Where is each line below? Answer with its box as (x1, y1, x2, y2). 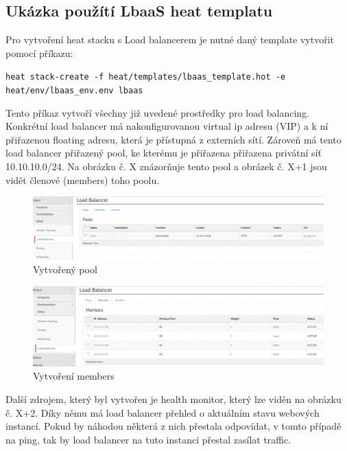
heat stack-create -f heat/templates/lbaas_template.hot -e (5, 72, 286, 82)
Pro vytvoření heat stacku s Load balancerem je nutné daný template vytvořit (5, 32, 335, 47)
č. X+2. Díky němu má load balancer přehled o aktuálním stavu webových (5, 405, 320, 419)
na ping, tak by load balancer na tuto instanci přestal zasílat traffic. (5, 432, 291, 446)
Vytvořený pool (33, 262, 97, 277)
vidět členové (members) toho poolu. (5, 172, 160, 187)
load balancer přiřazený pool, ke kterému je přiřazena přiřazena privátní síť (5, 146, 322, 160)
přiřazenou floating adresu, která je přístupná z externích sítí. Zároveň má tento (5, 132, 342, 146)
